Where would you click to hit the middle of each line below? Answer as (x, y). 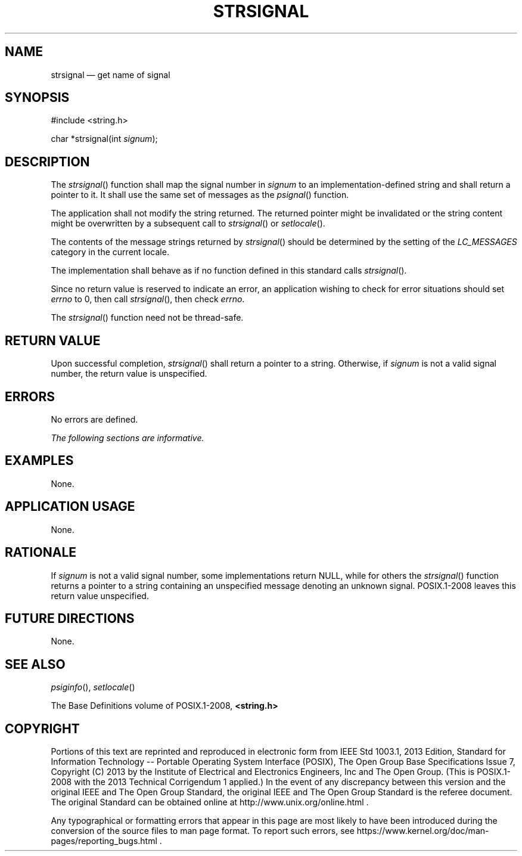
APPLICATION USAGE (70, 507)
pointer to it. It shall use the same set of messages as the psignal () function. (200, 195)
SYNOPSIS (37, 98)
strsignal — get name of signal (111, 75)
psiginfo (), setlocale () (93, 687)
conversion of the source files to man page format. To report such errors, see (203, 831)
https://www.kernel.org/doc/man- (423, 831)
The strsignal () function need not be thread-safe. (147, 318)
